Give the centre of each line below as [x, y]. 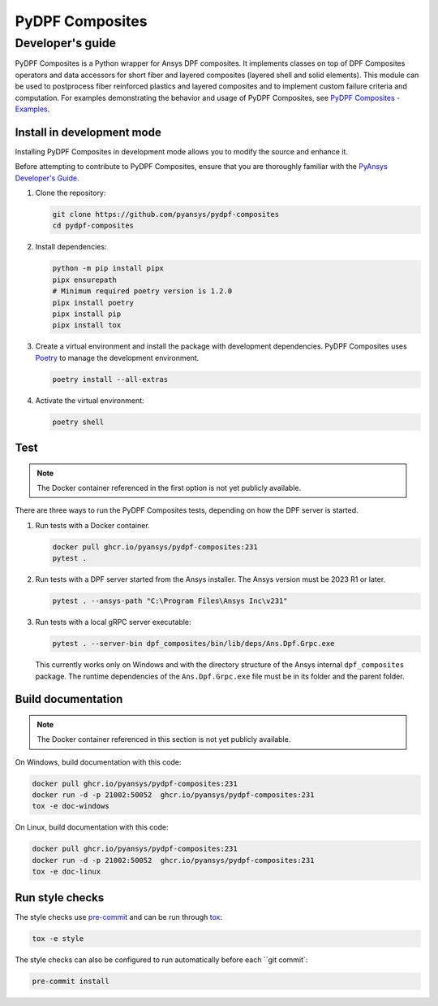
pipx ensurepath [85, 280]
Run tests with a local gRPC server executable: [113, 622]
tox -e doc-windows [71, 806]
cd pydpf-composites [93, 226]
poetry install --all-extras [110, 379]
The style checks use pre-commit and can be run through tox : [119, 917]
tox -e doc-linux [67, 872]
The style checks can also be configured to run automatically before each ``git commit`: [161, 960]
